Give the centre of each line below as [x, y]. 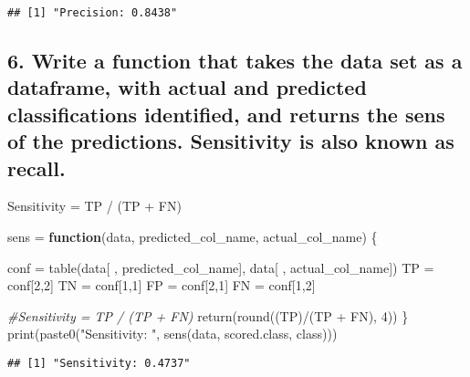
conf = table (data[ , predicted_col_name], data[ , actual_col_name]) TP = [221, 267]
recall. [37, 168]
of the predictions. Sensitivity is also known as [231, 141]
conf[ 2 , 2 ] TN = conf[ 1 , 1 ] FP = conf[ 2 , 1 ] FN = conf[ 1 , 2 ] [162, 285]
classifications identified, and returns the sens [226, 114]
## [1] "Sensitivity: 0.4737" [99, 363]
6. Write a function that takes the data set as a [235, 61]
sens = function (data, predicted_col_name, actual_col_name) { [193, 237]
